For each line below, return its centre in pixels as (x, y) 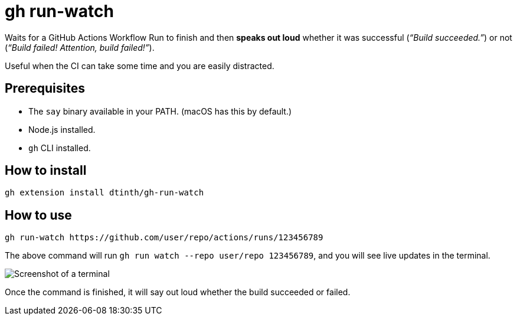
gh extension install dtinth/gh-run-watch (104, 193)
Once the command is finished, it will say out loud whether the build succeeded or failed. (178, 292)
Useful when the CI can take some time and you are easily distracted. (140, 66)
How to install (46, 171)
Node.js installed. (62, 129)
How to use (38, 215)
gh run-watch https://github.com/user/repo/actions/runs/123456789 (164, 238)
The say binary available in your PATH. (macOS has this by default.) (160, 111)
